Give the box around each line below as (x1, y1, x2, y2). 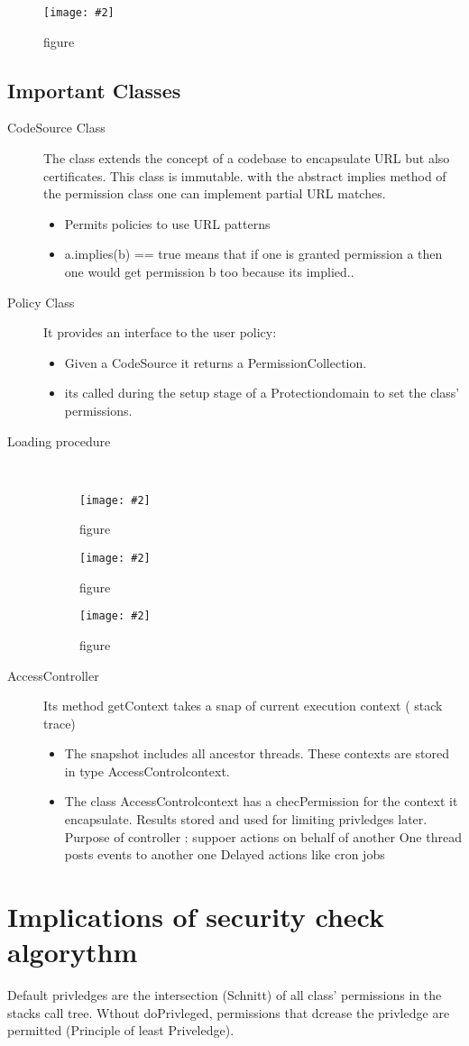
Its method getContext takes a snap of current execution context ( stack (43, 696, 443, 715)
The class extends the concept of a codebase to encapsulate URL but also (43, 149, 450, 168)
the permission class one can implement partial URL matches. (43, 184, 386, 203)
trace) (43, 713, 76, 732)
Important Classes (7, 76, 181, 104)
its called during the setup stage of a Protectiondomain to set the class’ (64, 383, 460, 402)
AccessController (7, 665, 99, 684)
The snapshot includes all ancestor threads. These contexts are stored (64, 744, 449, 763)
